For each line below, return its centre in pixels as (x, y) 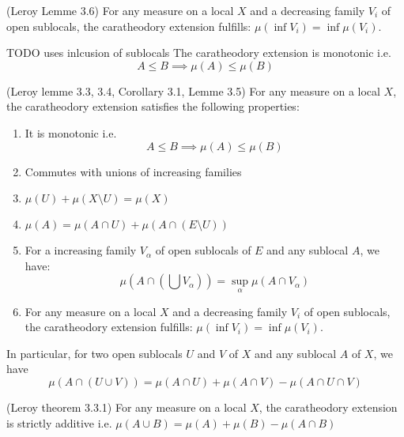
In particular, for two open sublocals (94, 353)
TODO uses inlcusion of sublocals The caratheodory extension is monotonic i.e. (199, 53)
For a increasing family (81, 250)
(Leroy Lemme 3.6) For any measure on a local (120, 10)
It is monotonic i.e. (71, 132)
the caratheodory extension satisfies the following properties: (153, 106)
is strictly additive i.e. (59, 422)
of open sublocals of (203, 250)
